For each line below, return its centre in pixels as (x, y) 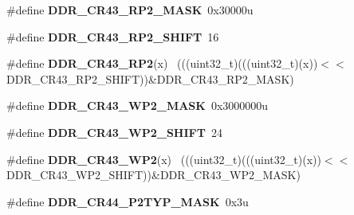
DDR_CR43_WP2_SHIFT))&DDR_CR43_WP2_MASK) (153, 175)
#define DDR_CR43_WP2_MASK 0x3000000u (138, 106)
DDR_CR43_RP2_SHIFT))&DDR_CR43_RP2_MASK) (150, 78)
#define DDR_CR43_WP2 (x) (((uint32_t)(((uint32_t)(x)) (164, 159)
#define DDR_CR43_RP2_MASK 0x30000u (130, 10)
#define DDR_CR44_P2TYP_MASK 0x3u (128, 201)
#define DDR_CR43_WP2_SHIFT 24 (114, 132)
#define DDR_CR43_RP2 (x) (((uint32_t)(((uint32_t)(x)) (162, 63)
